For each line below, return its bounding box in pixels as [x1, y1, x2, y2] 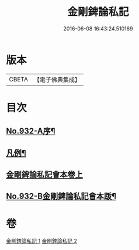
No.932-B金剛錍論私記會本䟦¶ [6, 191, 117, 201]
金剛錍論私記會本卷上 [6, 170, 83, 180]
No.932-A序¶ [6, 126, 55, 136]
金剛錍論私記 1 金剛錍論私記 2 [6, 238, 78, 245]
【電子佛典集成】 [33, 76, 81, 84]
